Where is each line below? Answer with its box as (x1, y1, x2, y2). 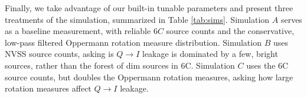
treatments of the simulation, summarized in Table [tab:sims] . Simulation (5, 13, 270, 25)
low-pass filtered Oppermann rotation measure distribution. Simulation (5, 36, 262, 48)
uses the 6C (246, 59, 289, 71)
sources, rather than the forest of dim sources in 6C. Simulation (5, 59, 235, 71)
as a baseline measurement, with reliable (5, 25, 151, 37)
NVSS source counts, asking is (5, 48, 114, 60)
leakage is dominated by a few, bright (142, 48, 278, 60)
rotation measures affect (5, 82, 92, 94)
